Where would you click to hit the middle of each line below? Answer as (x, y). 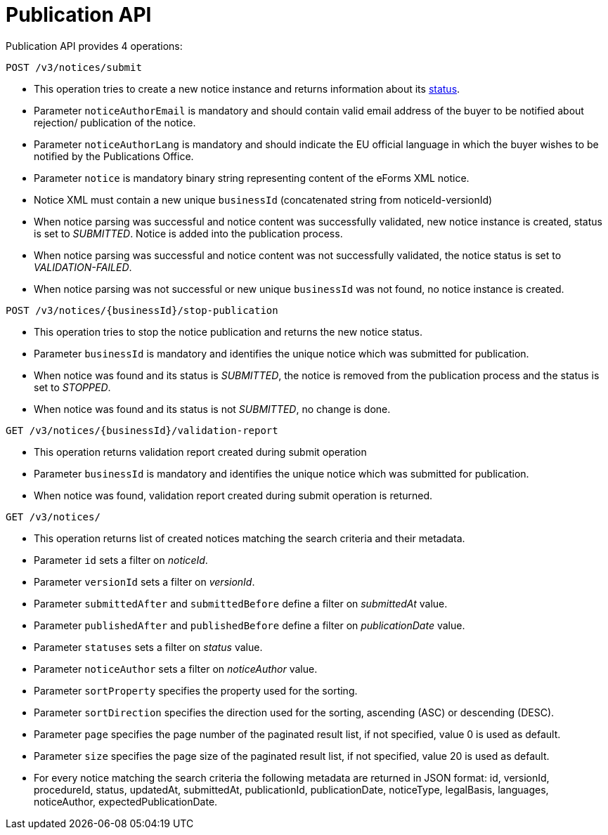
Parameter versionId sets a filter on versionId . (144, 581)
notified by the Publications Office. (114, 156)
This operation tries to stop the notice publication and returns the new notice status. (228, 331)
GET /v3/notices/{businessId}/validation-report (142, 430)
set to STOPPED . (72, 387)
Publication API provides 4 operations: (94, 46)
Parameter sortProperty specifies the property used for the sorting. (196, 690)
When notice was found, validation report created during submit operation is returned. (233, 495)
